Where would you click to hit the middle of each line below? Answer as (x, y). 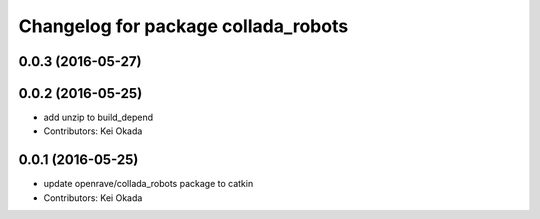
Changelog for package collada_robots (183, 26)
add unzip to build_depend (98, 117)
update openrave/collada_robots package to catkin (148, 184)
